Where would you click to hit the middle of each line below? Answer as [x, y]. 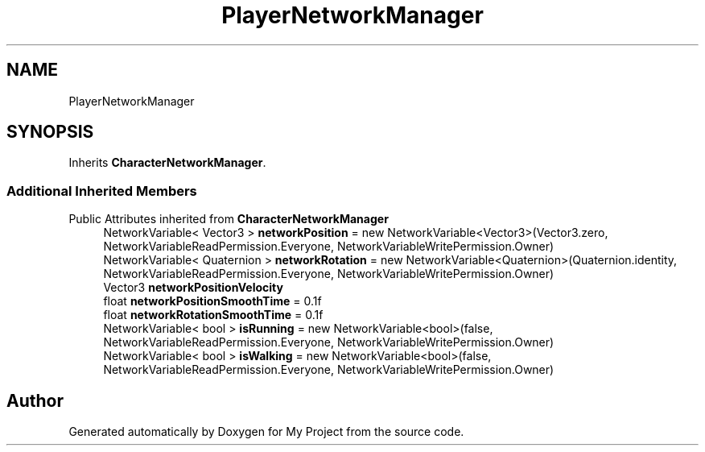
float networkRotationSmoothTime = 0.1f [213, 315]
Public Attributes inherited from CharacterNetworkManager [229, 219]
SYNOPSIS [50, 132]
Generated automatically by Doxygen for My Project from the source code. [266, 432]
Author [35, 400]
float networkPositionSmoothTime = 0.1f [212, 301]
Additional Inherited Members [102, 191]
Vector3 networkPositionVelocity [193, 288]
